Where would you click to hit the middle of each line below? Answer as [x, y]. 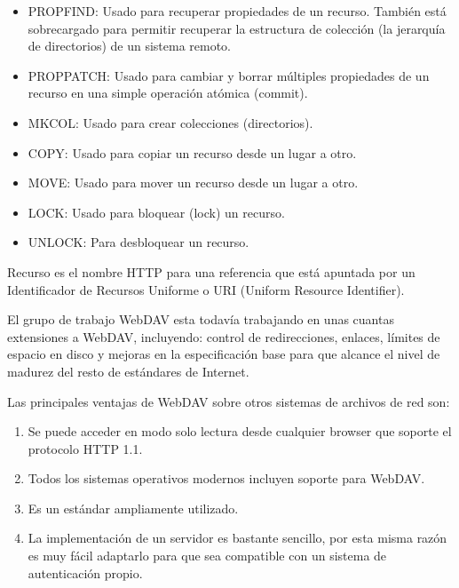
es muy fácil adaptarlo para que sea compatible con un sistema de [207, 556]
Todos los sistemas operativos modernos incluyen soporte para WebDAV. [226, 478]
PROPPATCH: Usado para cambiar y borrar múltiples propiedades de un [229, 75]
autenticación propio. [85, 572]
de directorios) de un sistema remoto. [130, 46]
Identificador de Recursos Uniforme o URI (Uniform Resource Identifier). [206, 289]
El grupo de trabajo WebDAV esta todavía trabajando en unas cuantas [201, 319]
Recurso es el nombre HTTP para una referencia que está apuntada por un [211, 271]
